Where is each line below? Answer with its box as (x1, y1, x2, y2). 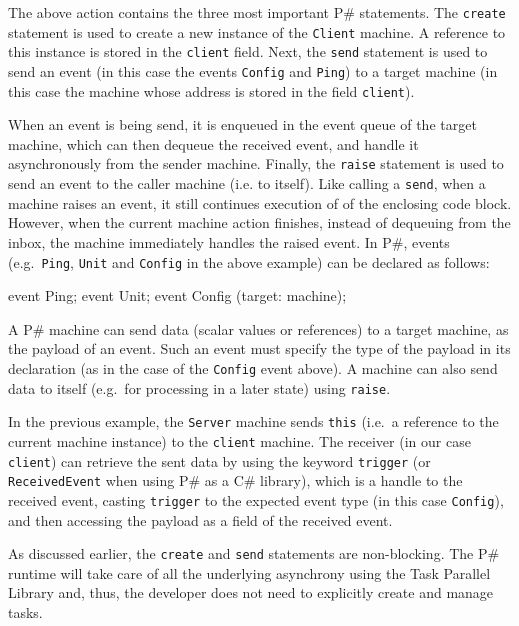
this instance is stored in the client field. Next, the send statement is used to (8, 41, 488, 62)
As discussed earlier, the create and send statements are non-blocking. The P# (8, 543, 500, 564)
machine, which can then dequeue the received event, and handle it (8, 133, 419, 154)
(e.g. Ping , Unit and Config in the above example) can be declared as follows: (8, 251, 490, 272)
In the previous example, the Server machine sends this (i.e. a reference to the (8, 411, 499, 432)
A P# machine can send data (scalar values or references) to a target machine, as (8, 318, 509, 339)
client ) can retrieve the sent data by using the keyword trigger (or (8, 450, 431, 471)
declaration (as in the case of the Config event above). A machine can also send (8, 358, 498, 378)
